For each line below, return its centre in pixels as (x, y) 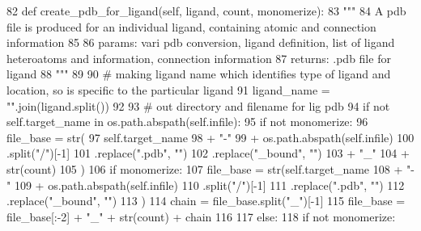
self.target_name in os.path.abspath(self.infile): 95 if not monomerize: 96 (187, 122)
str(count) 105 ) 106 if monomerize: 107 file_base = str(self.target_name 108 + (205, 168)
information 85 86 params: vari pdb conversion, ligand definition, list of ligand (201, 42)
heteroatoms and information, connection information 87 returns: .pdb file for (199, 58)
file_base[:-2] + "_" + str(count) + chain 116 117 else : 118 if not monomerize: (201, 216)
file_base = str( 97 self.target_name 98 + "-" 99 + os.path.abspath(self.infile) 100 (210, 137)
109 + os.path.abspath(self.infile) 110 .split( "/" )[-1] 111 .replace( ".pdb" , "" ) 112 (209, 185)
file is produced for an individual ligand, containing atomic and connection (191, 26)
